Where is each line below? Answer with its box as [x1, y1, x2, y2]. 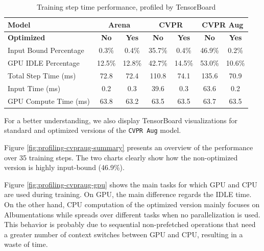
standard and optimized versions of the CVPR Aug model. [4, 125, 181, 135]
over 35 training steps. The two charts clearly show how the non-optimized [4, 152, 238, 162]
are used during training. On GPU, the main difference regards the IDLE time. [4, 189, 252, 200]
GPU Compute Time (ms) [8, 95, 90, 106]
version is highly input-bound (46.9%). [4, 162, 125, 173]
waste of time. [4, 239, 48, 249]
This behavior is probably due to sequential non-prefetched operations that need [4, 219, 256, 230]
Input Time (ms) [8, 82, 61, 93]
